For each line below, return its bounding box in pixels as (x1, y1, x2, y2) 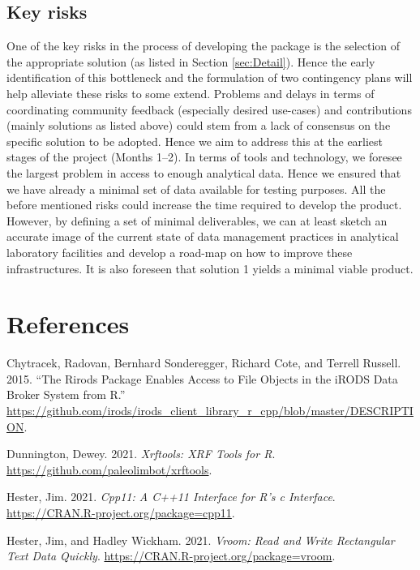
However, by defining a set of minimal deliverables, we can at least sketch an (6, 212, 388, 229)
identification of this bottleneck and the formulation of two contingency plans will (6, 69, 413, 86)
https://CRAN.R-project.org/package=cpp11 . (6, 504, 235, 521)
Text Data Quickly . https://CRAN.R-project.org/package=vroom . (6, 547, 336, 564)
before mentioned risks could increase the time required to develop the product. (6, 196, 402, 213)
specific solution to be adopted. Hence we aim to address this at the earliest (6, 132, 384, 149)
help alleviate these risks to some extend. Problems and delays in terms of (6, 84, 375, 101)
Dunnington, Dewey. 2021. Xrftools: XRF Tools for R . (6, 445, 276, 462)
